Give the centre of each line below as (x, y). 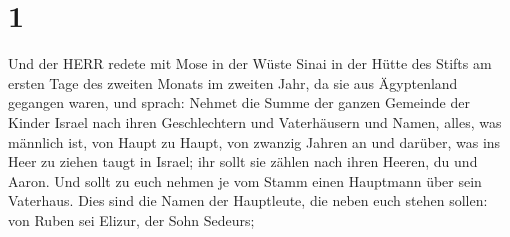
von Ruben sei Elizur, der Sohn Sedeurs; (131, 219)
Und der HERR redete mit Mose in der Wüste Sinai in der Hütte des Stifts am (250, 63)
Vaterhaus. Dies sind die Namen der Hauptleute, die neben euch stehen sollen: (248, 200)
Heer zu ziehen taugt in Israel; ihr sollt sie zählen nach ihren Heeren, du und (243, 161)
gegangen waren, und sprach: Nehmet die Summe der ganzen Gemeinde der (239, 102)
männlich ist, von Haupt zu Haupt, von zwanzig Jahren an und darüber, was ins (254, 141)
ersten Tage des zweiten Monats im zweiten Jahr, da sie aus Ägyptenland (233, 82)
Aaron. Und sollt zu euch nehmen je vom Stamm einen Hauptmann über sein (245, 180)
